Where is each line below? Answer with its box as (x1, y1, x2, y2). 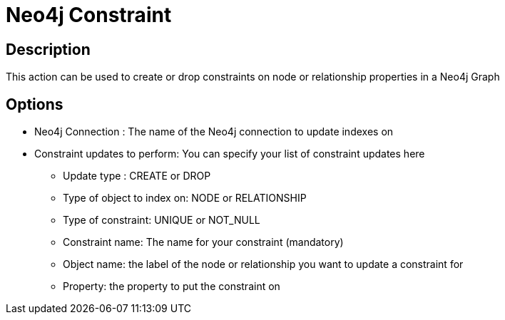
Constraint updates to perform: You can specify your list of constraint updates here (34, 148, 425, 160)
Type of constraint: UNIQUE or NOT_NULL (63, 214, 260, 227)
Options (6, 95, 63, 113)
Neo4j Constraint (6, 3, 172, 27)
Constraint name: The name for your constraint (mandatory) (63, 236, 344, 249)
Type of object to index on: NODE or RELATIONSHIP (63, 192, 307, 205)
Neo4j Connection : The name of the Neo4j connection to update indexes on (34, 125, 394, 138)
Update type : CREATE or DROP (63, 170, 211, 182)
